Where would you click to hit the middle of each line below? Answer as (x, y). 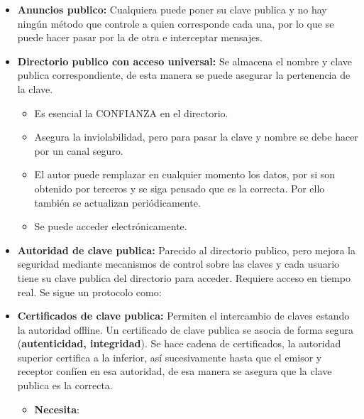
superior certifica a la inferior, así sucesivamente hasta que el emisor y (170, 357)
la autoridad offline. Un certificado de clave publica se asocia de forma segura (186, 329)
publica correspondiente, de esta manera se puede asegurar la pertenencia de (184, 75)
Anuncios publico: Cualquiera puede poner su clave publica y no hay (172, 9)
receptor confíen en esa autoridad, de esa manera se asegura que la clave (175, 371)
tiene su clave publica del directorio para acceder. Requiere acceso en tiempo (184, 277)
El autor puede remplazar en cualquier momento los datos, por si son (185, 174)
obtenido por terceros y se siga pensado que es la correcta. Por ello (180, 188)
